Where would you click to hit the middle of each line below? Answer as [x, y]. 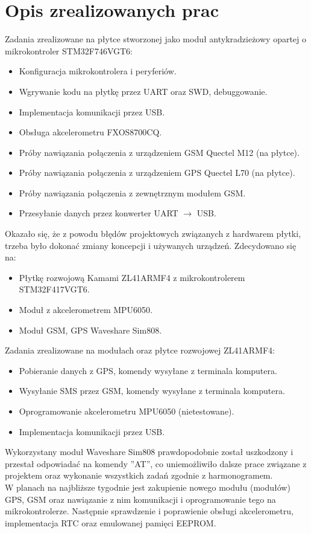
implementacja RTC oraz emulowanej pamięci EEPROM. [111, 522]
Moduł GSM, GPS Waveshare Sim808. [90, 330]
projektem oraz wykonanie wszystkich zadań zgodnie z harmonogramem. [139, 475]
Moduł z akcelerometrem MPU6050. [86, 310]
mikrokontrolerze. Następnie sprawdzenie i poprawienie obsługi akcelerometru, [149, 511]
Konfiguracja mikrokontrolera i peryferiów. [98, 71]
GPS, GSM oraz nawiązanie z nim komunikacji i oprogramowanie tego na [140, 499]
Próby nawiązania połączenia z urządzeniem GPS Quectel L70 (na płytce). [157, 173]
